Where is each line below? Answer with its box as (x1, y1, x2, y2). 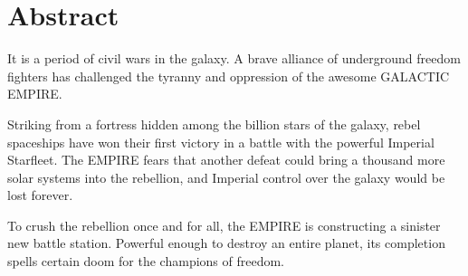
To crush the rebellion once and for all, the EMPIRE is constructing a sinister (7, 215, 441, 234)
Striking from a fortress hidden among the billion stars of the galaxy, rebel (7, 114, 421, 133)
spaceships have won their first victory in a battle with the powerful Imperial (7, 132, 435, 151)
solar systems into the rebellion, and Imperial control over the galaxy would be (7, 167, 445, 186)
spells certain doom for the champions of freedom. (7, 252, 285, 271)
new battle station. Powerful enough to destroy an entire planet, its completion (7, 233, 445, 252)
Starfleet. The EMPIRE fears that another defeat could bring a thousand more (7, 150, 445, 169)
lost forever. (7, 186, 73, 205)
